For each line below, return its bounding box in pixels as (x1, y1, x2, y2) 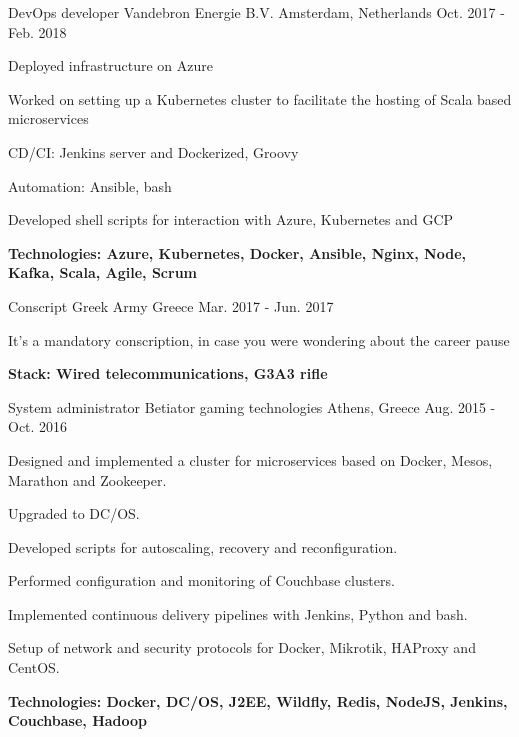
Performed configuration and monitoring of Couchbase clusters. (8, 570, 395, 591)
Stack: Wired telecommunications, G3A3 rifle (8, 363, 328, 384)
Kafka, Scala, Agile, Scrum (8, 262, 197, 283)
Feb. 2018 (8, 21, 67, 42)
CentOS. (8, 657, 60, 678)
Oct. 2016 (8, 416, 68, 437)
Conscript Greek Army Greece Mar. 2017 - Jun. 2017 (8, 295, 334, 316)
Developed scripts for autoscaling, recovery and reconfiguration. (8, 536, 398, 557)
